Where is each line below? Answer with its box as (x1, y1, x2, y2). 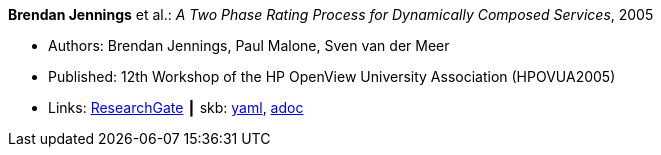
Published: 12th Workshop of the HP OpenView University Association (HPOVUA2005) (48, 68, 616, 85)
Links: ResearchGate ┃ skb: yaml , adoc (48, 99, 304, 116)
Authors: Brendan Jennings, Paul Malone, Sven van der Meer (48, 37, 450, 54)
